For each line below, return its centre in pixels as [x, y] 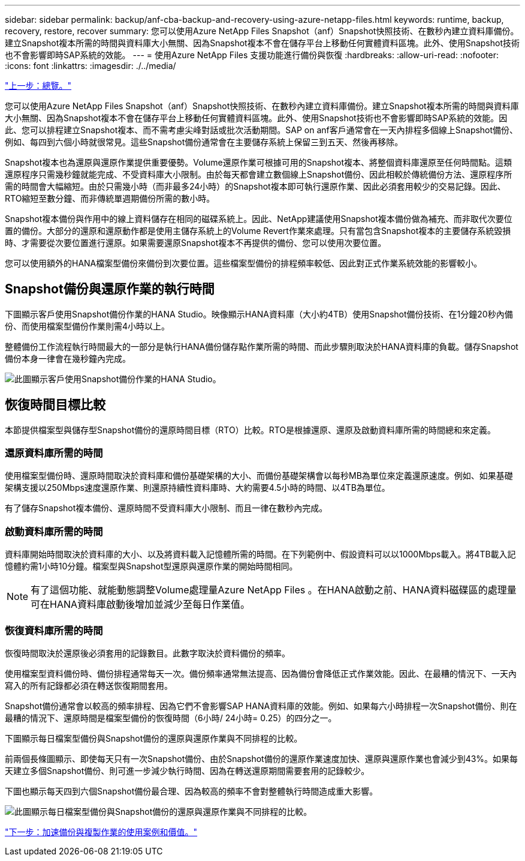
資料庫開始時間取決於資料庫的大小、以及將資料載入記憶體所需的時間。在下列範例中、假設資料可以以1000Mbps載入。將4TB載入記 [260, 554]
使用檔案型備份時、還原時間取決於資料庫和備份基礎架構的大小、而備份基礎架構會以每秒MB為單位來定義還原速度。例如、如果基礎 [259, 476]
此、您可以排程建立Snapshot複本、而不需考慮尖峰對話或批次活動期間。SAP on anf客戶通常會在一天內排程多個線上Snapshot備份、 [262, 130]
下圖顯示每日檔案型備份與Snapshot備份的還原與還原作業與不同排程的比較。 [154, 738]
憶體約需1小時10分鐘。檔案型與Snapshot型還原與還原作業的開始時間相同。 [151, 566]
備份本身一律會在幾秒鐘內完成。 [68, 358]
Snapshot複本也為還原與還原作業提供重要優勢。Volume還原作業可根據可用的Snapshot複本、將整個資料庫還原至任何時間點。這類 [259, 162]
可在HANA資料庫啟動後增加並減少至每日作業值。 [141, 604]
